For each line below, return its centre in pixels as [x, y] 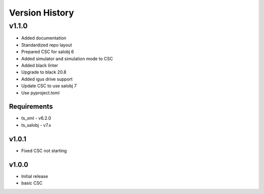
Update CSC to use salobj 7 [49, 86]
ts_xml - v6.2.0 [36, 118]
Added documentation [44, 38]
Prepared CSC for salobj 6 [48, 52]
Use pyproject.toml [40, 93]
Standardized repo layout [47, 45]
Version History [42, 13]
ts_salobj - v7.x [36, 125]
